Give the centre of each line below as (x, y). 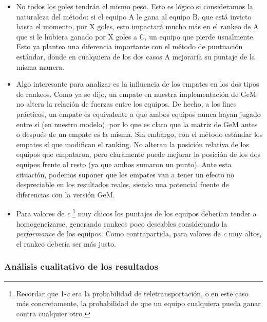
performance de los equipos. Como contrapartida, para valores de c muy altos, (139, 234)
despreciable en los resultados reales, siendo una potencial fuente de (122, 184)
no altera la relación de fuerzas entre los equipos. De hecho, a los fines (126, 104)
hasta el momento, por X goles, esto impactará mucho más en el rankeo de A (137, 26)
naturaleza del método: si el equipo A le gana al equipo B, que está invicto (134, 16)
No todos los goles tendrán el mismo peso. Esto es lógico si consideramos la (135, 6)
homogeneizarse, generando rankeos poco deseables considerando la (122, 223)
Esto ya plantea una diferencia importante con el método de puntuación (129, 46)
